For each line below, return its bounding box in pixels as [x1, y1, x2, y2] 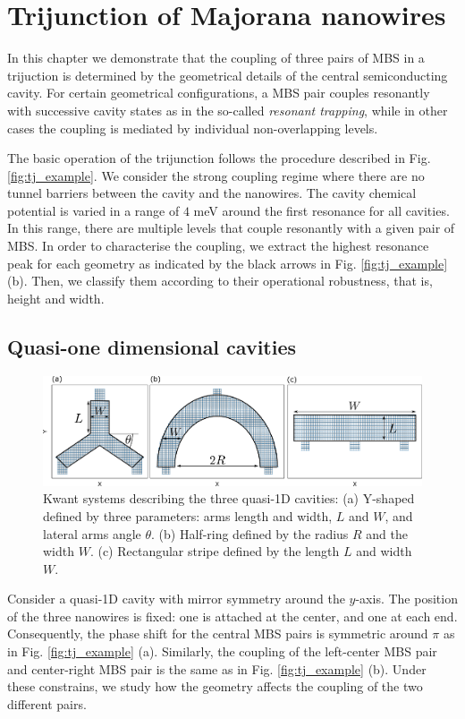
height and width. [7, 288, 105, 307]
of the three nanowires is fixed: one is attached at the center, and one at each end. [7, 606, 458, 625]
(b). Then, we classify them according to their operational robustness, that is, [7, 271, 433, 290]
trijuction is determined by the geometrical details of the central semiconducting [7, 65, 448, 84]
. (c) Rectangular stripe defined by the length [89, 542, 340, 561]
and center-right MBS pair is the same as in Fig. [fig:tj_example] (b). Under [7, 659, 427, 678]
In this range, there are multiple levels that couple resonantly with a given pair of [7, 218, 455, 237]
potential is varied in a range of [7, 201, 180, 219]
